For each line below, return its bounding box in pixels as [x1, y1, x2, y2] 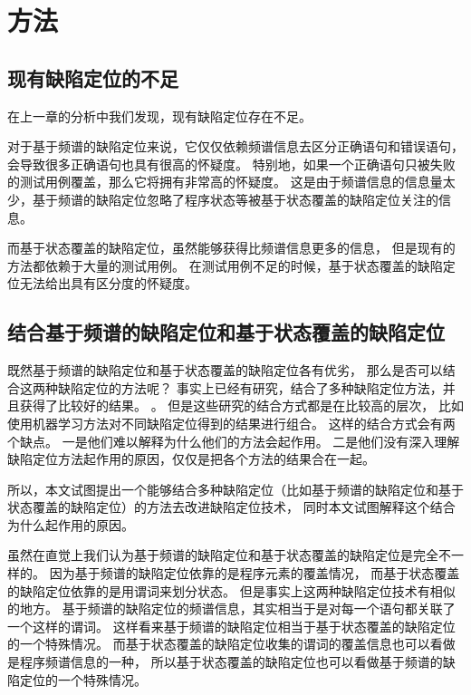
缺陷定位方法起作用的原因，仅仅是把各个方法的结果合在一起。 [7, 449, 375, 468]
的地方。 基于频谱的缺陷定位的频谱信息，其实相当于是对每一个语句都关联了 [7, 599, 456, 618]
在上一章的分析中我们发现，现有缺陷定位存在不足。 [7, 106, 312, 125]
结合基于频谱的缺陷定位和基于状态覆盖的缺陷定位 [7, 318, 445, 346]
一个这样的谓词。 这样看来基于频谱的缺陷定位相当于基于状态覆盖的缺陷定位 [7, 616, 456, 635]
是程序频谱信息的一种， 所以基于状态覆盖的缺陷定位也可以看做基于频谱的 [7, 652, 443, 671]
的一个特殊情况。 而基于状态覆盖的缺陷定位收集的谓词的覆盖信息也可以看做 [7, 634, 456, 653]
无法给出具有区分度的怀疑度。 [19, 274, 197, 293]
